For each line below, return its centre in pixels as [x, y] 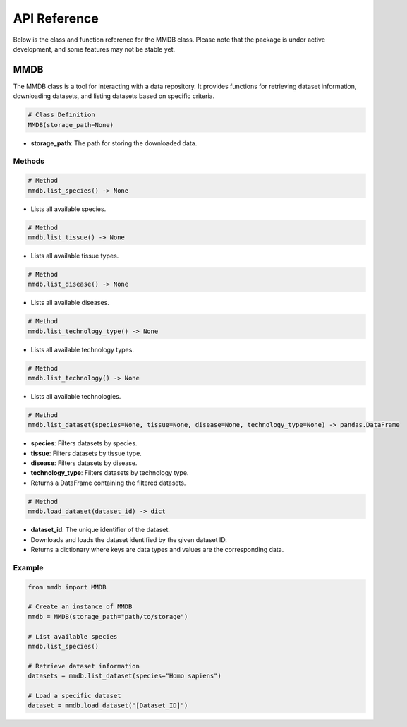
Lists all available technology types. [82, 349]
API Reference [56, 18]
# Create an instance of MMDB [80, 607]
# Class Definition [61, 115]
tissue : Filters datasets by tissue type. [86, 453]
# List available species [73, 636]
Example [28, 567]
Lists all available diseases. [70, 303]
